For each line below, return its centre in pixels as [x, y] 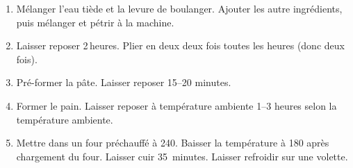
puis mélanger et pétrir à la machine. [95, 22]
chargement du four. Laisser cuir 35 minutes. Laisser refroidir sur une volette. [182, 156]
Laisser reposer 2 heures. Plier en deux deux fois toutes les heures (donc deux [180, 45]
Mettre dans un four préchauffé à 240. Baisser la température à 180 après [173, 143]
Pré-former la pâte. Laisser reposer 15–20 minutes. [124, 82]
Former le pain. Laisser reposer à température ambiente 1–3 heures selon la [176, 105]
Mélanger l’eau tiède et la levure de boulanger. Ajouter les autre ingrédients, [179, 8]
